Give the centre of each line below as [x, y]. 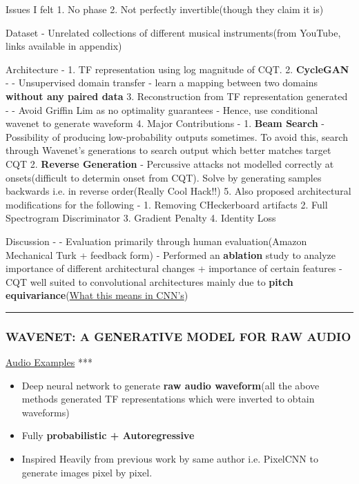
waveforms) [46, 412]
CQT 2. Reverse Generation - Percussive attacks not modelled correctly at [170, 163]
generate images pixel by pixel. [87, 472]
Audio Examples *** [49, 362]
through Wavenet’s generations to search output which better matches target [168, 150]
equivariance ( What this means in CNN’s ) [97, 295]
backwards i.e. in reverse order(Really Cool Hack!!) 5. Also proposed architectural [178, 191]
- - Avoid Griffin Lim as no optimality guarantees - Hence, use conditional [162, 109]
